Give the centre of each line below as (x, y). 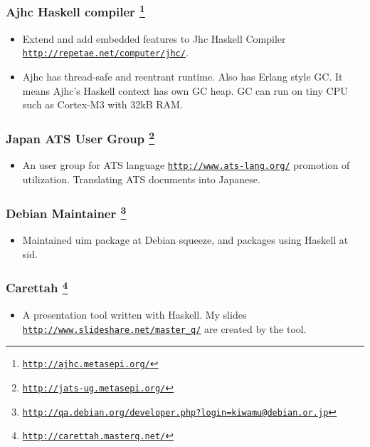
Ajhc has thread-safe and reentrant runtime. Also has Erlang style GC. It (183, 76)
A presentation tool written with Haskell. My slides (134, 315)
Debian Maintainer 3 (66, 212)
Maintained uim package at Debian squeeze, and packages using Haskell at (185, 240)
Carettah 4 (37, 287)
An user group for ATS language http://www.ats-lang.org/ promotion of (186, 165)
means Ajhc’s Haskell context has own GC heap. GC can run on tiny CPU (185, 90)
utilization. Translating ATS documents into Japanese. (141, 179)
